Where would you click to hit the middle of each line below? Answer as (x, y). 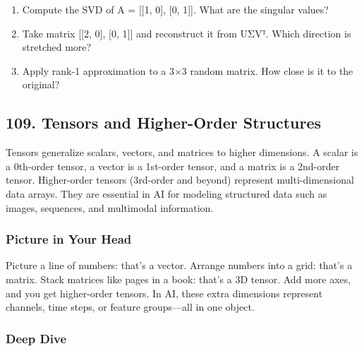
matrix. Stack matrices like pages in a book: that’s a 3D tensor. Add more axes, (178, 279)
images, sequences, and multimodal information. (110, 207)
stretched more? (57, 47)
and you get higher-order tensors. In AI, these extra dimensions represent (164, 293)
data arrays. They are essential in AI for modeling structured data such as (166, 193)
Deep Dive (36, 338)
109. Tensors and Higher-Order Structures (164, 123)
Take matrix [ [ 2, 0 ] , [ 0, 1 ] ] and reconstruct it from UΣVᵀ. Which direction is (187, 33)
